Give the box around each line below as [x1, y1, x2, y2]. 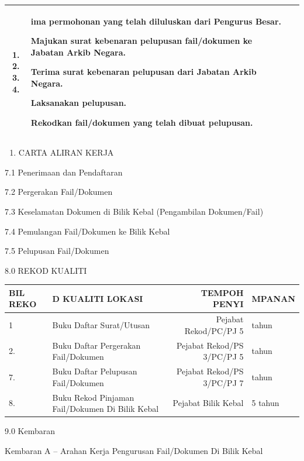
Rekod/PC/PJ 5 [184, 324, 244, 336]
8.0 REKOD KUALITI [5, 264, 87, 276]
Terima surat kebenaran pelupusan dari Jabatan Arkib [30, 66, 257, 78]
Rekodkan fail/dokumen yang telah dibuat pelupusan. [30, 116, 253, 129]
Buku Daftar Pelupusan [52, 365, 137, 377]
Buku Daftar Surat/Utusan [52, 319, 150, 331]
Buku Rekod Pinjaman [52, 391, 134, 403]
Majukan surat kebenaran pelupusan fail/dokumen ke [30, 35, 253, 47]
